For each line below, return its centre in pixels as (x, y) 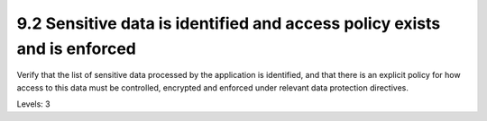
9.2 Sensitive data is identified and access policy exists (229, 23)
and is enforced (77, 48)
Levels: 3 (33, 104)
